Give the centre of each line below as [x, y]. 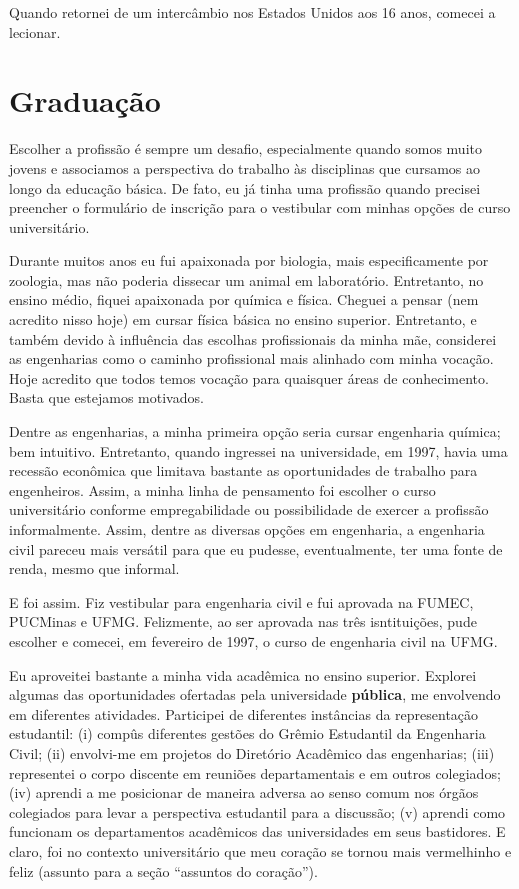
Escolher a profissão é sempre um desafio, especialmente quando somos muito [245, 148]
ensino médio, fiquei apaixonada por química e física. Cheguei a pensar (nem [244, 299]
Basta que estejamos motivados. [106, 397]
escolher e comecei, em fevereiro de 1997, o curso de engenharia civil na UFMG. [253, 640]
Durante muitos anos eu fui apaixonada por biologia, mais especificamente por [249, 260]
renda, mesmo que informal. [94, 568]
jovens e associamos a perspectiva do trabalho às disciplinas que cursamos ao [245, 167]
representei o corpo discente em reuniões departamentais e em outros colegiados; [255, 772]
